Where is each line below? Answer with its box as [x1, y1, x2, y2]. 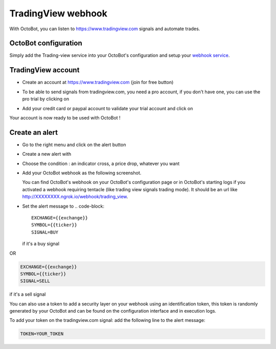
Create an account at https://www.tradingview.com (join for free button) [22, 79, 174, 86]
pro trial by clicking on [22, 96, 69, 102]
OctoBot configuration [9, 39, 83, 48]
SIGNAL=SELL [20, 278, 51, 284]
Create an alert [9, 128, 58, 137]
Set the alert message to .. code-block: [22, 203, 105, 209]
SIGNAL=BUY [31, 229, 59, 235]
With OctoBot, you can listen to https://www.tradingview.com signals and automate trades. [9, 26, 200, 32]
